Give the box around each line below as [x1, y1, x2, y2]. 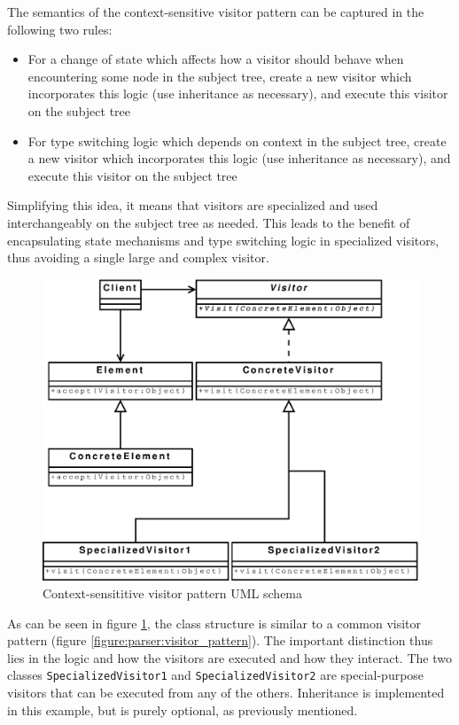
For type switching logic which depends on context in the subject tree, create [27, 131, 447, 150]
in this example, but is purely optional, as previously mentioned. [7, 700, 358, 719]
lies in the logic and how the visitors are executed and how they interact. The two [7, 648, 452, 667]
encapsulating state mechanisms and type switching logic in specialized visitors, [7, 230, 440, 249]
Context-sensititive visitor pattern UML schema [43, 584, 303, 603]
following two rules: [7, 19, 113, 38]
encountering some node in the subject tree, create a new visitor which [27, 66, 412, 85]
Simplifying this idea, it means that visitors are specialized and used [7, 196, 378, 214]
